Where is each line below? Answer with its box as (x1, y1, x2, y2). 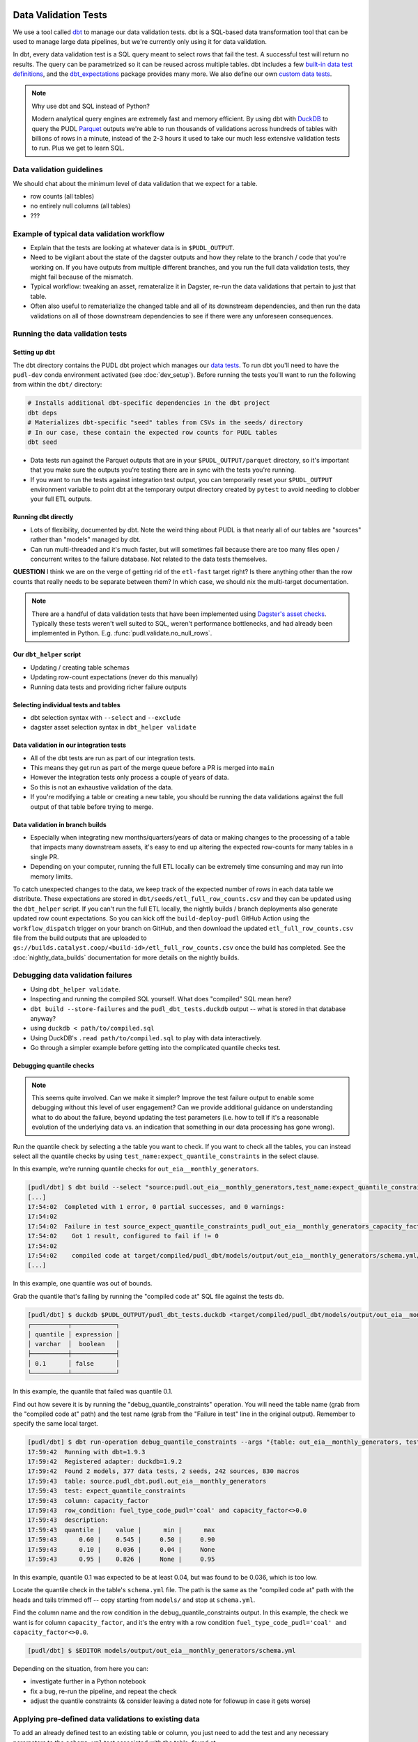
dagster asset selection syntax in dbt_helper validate (30, 723, 196, 732)
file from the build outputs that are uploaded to (13, 934, 147, 942)
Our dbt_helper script (13, 650, 82, 658)
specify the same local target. (13, 1419, 99, 1428)
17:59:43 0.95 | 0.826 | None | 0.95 (27, 1555, 215, 1563)
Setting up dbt (13, 348, 55, 357)
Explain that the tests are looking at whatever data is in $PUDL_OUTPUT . (30, 243, 235, 252)
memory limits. (30, 872, 73, 881)
